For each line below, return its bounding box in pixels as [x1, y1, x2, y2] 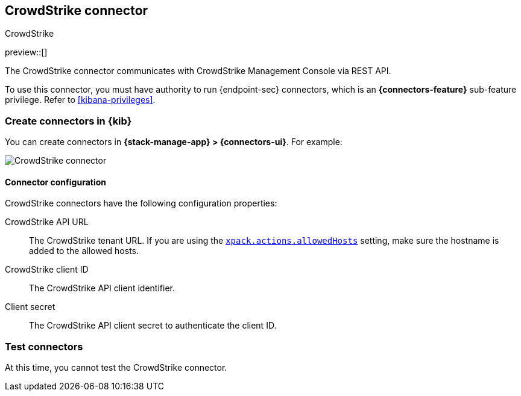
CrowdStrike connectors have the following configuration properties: [5, 198, 277, 209]
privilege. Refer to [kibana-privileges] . [5, 94, 156, 105]
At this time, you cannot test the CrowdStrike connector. [5, 362, 227, 373]
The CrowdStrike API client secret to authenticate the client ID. [29, 320, 277, 331]
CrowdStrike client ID [5, 264, 89, 275]
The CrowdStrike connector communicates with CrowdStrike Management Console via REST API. [5, 66, 391, 76]
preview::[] [5, 47, 48, 58]
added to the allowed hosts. [29, 246, 139, 256]
